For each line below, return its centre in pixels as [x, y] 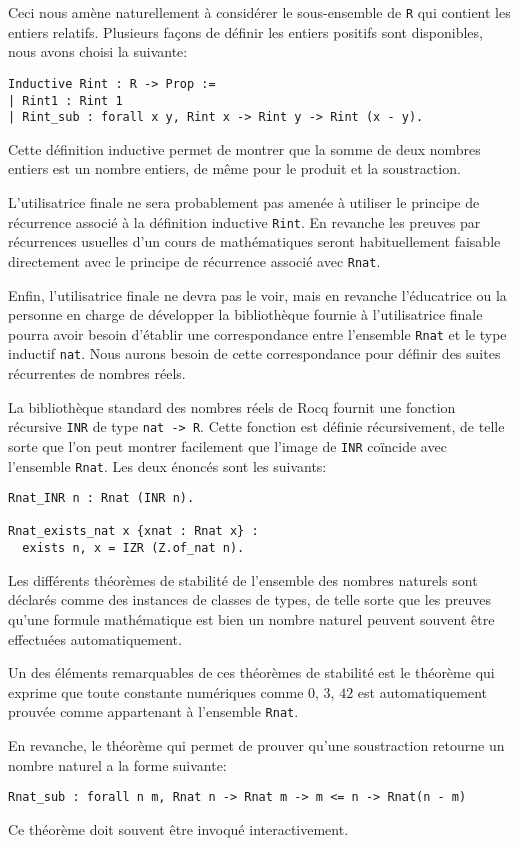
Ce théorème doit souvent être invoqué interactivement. [178, 828]
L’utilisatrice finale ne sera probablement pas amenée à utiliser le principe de [244, 202]
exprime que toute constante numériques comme [156, 691]
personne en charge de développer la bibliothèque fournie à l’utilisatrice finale [245, 314]
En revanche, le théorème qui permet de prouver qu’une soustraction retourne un [256, 745]
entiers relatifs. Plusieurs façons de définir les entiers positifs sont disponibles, [245, 31]
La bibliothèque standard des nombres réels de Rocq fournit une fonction [232, 406]
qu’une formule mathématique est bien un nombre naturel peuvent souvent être [251, 618]
